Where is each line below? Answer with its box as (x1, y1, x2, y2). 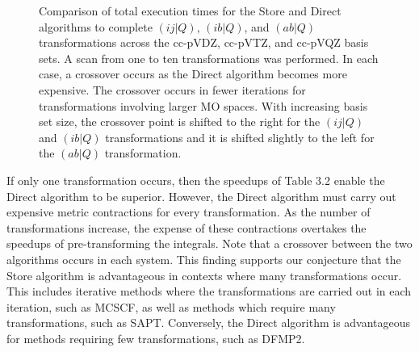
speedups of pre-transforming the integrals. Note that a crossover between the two (6, 235, 413, 252)
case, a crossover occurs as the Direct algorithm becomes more (39, 65, 347, 82)
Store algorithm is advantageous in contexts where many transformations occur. (6, 266, 402, 283)
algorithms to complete (39, 18, 153, 35)
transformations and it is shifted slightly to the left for (105, 128, 375, 145)
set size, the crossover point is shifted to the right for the (39, 113, 321, 130)
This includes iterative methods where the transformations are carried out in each (6, 283, 412, 300)
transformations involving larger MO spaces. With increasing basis (39, 97, 368, 114)
